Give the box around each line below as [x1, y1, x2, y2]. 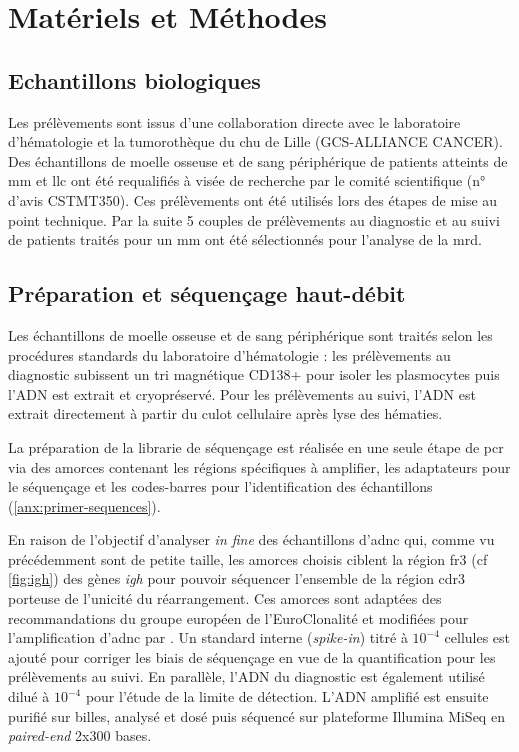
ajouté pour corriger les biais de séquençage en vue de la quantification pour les [8, 646, 496, 667]
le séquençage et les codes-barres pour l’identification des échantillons [8, 476, 433, 497]
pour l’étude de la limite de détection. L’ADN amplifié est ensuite [85, 686, 489, 707]
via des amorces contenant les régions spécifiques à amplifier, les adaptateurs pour [8, 456, 511, 477]
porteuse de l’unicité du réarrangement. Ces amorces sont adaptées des [8, 588, 442, 609]
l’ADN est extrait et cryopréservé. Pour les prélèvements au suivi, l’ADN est [8, 383, 476, 404]
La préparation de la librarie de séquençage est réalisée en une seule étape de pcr [8, 436, 504, 457]
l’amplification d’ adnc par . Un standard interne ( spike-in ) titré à [8, 627, 408, 648]
